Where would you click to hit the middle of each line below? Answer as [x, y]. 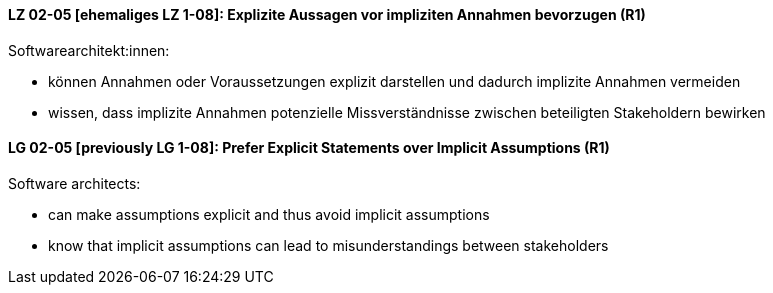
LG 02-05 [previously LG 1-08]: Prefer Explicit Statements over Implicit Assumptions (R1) [309, 148]
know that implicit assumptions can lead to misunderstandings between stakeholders [328, 245]
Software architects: [74, 183]
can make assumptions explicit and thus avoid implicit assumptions [269, 214]
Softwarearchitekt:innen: [89, 50]
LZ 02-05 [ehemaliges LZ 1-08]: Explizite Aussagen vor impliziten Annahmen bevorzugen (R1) [327, 14]
